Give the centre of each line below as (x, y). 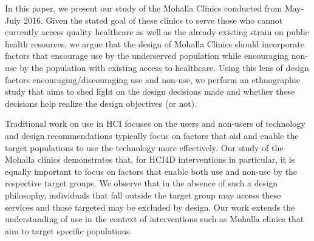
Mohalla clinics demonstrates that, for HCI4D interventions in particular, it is (150, 159)
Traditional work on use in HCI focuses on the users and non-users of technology (155, 124)
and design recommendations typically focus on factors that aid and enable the (152, 135)
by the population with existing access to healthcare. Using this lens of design (164, 67)
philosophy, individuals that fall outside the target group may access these (143, 195)
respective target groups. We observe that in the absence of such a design (141, 183)
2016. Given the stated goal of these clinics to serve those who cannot (153, 20)
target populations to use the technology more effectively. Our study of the (144, 147)
